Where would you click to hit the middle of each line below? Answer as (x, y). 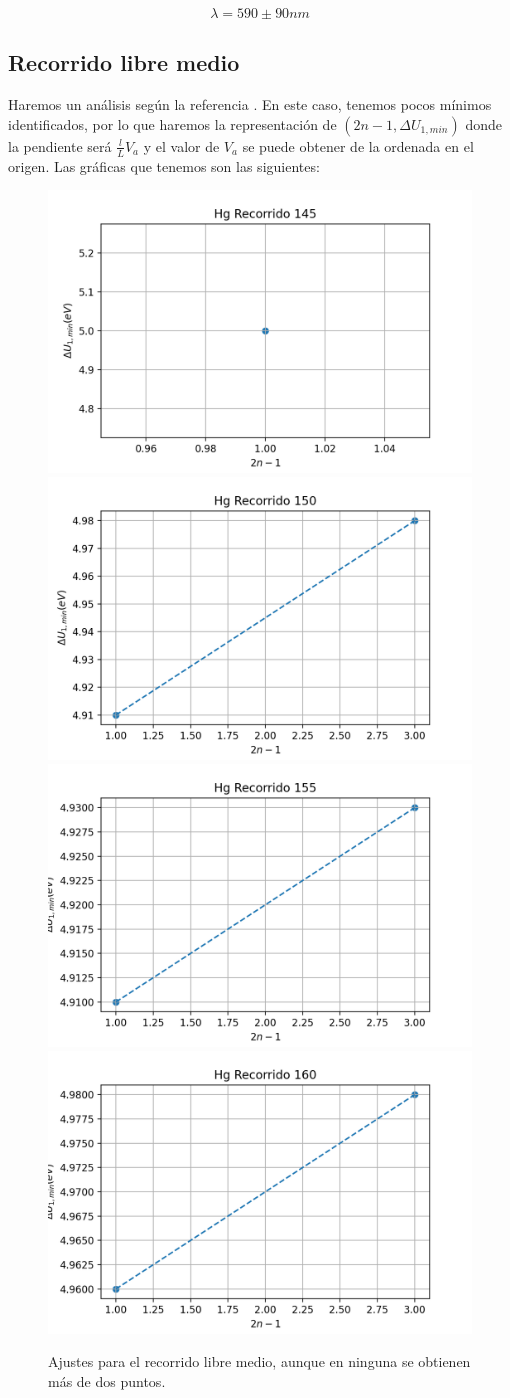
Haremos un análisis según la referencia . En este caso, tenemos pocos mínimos (250, 104)
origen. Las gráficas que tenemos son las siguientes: (164, 165)
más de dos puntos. (107, 1380)
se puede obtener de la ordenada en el (358, 145)
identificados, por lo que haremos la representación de (172, 123)
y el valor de (181, 145)
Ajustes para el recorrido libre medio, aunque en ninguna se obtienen (259, 1361)
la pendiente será (60, 145)
